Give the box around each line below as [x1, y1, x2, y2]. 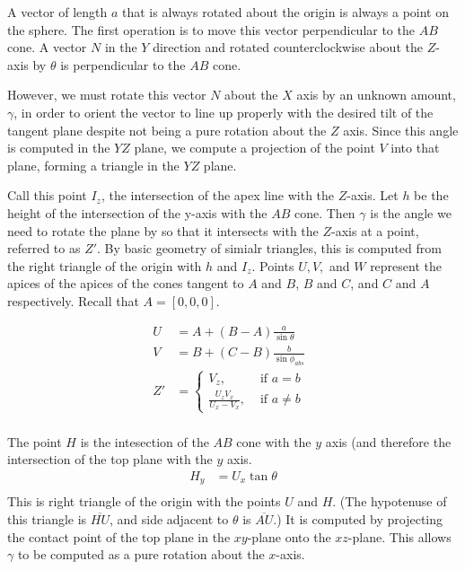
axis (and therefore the [325, 432, 452, 451]
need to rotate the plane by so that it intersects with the [7, 221, 319, 240]
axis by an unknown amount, [296, 85, 456, 104]
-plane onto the [247, 527, 331, 546]
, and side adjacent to [109, 509, 229, 528]
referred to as [7, 239, 81, 258]
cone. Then [294, 203, 355, 222]
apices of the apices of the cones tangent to [7, 274, 244, 293]
